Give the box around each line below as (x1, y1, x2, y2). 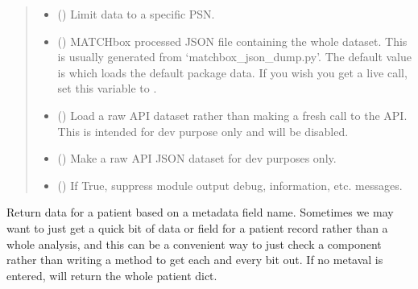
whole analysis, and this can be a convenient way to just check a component (6, 235, 382, 252)
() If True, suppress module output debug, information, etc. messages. (57, 176, 403, 193)
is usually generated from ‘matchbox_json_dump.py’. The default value (57, 48, 412, 65)
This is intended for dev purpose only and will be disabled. (57, 122, 349, 139)
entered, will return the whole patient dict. (6, 266, 217, 283)
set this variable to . (57, 80, 157, 97)
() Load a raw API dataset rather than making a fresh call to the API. (57, 106, 408, 123)
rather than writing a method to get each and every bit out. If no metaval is (6, 251, 383, 268)
